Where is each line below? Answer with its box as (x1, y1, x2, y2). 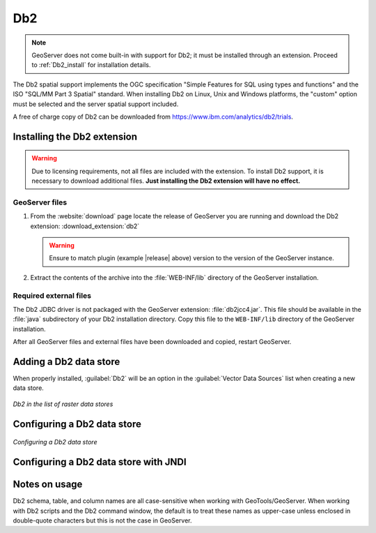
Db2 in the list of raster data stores (13, 400, 113, 408)
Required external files (13, 290, 92, 300)
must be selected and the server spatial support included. (13, 100, 179, 108)
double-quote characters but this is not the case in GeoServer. (13, 516, 192, 525)
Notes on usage (13, 479, 83, 490)
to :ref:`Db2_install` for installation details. (31, 61, 151, 69)
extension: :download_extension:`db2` (30, 222, 140, 230)
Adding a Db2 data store (13, 356, 120, 368)
